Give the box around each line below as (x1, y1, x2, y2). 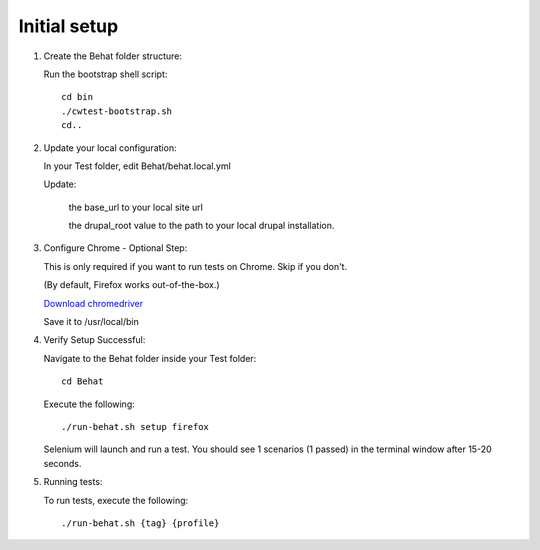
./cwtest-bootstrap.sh (61, 105, 173, 117)
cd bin (61, 91, 94, 103)
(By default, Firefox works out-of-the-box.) (43, 279, 220, 291)
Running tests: (43, 476, 103, 488)
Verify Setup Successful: (43, 334, 146, 346)
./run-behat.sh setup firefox (61, 421, 210, 432)
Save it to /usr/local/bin (43, 316, 140, 328)
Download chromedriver (43, 297, 144, 309)
